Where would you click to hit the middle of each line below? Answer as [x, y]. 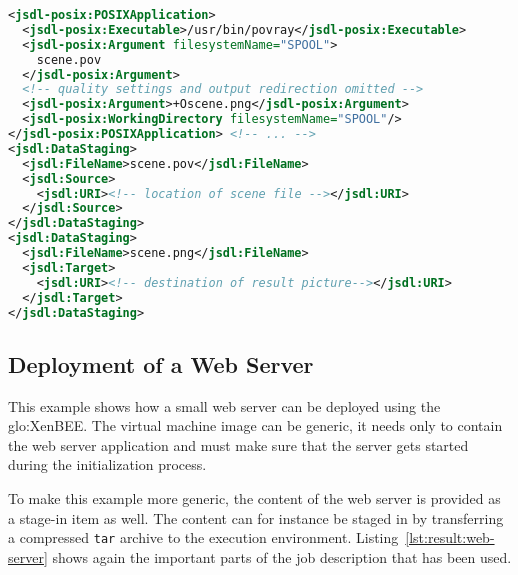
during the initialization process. [107, 464]
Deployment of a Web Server [161, 363]
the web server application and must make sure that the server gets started [238, 444]
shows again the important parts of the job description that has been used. [282, 556]
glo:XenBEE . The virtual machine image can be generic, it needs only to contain [255, 425]
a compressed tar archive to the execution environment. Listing [203, 537]
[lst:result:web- [450, 537]
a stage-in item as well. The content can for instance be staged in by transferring [256, 517]
